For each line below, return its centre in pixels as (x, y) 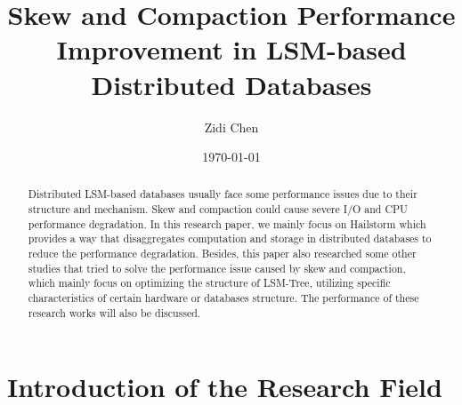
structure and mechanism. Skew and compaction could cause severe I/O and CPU (218, 209)
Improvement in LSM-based (231, 49)
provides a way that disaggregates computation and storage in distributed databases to (230, 238)
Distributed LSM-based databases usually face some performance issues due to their (223, 194)
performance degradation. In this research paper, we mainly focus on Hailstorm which (227, 223)
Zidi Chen (231, 127)
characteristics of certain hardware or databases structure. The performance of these (223, 298)
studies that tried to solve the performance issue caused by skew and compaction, (217, 268)
